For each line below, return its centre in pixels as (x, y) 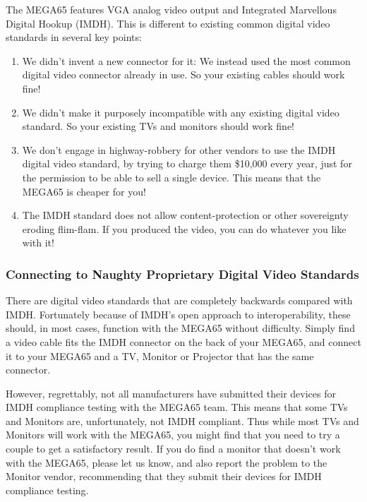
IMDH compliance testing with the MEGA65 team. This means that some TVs (177, 407)
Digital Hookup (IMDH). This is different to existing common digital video (168, 23)
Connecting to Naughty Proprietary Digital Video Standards (182, 274)
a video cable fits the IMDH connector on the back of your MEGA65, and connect (183, 341)
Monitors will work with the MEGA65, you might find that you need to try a (173, 435)
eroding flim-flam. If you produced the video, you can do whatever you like (184, 228)
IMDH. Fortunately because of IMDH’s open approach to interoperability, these (178, 314)
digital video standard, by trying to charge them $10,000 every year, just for (187, 163)
